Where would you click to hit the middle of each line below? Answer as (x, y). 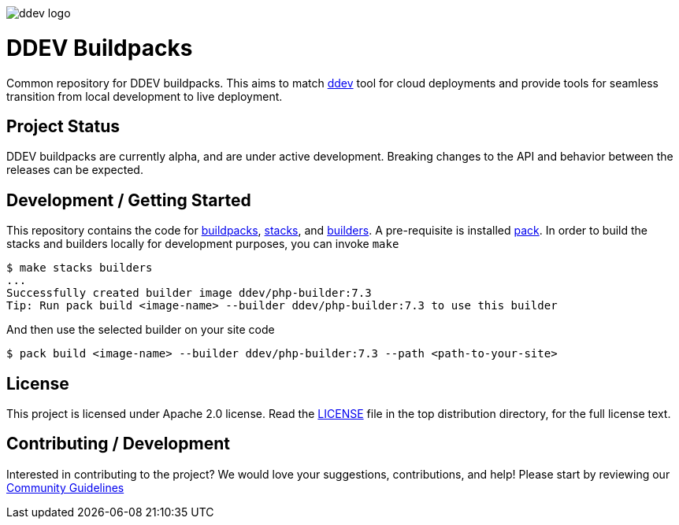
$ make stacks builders (80, 268)
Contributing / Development (118, 444)
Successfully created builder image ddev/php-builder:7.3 (189, 293)
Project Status (63, 126)
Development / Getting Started (129, 200)
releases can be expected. (75, 170)
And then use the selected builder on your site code (141, 330)
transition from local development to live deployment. (145, 96)
